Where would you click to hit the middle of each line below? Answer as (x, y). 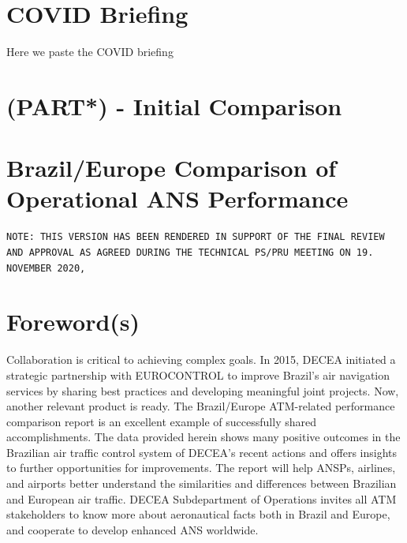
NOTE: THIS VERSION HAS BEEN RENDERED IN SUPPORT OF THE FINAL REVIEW (196, 237)
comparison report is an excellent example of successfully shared (161, 421)
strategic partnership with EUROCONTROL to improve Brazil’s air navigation (198, 374)
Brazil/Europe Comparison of (172, 168)
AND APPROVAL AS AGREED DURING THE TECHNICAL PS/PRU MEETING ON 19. (190, 253)
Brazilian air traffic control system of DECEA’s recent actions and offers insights (202, 452)
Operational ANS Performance (177, 198)
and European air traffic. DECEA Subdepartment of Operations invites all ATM (202, 498)
